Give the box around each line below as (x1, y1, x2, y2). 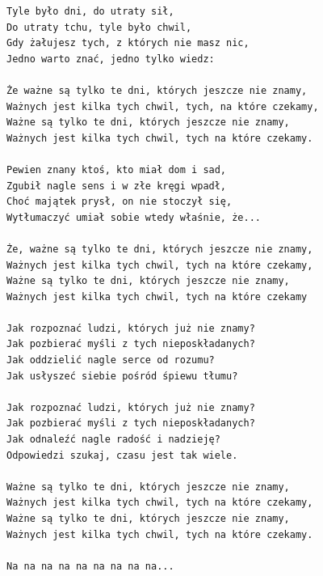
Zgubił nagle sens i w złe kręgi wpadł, (6, 180, 227, 192)
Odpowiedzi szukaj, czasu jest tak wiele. (6, 449, 238, 461)
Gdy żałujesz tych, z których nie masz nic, (6, 37, 250, 49)
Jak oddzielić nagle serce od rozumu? (6, 354, 215, 366)
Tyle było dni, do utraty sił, (6, 6, 174, 17)
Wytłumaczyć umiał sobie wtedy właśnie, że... (6, 211, 261, 223)
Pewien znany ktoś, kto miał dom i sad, (6, 163, 227, 176)
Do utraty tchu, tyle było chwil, (6, 21, 192, 33)
